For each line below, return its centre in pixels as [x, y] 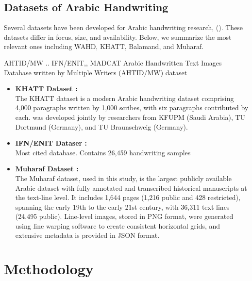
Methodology [49, 269]
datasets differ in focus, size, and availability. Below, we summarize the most [118, 37]
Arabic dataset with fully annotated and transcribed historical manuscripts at [131, 188]
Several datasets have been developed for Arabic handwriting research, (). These [124, 27]
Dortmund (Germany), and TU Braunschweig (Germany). [101, 126]
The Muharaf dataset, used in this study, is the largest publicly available [123, 178]
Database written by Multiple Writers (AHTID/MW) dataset [96, 72]
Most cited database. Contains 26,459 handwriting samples [103, 152]
